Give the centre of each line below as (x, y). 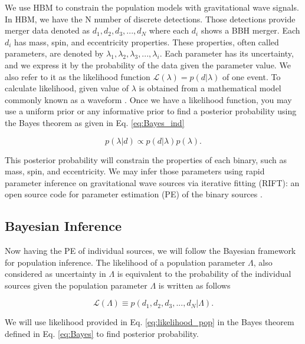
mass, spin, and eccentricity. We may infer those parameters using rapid (135, 171)
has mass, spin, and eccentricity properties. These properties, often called (147, 42)
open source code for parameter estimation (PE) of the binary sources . (134, 194)
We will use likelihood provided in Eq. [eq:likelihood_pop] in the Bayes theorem (150, 322)
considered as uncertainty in (55, 274)
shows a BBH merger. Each (250, 30)
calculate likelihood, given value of (67, 88)
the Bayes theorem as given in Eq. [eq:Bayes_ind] (95, 122)
